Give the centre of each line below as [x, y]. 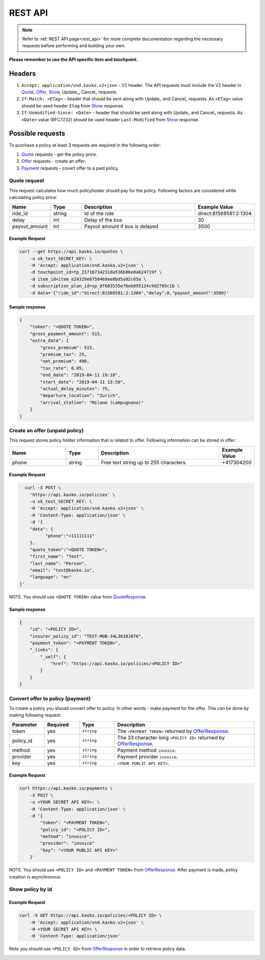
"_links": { [44, 650]
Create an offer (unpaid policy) [46, 430]
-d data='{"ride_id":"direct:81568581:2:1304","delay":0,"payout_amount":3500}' [129, 293]
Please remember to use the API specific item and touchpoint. [74, 59]
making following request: [35, 715]
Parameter [25, 725]
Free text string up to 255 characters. [144, 462]
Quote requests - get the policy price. [59, 154]
